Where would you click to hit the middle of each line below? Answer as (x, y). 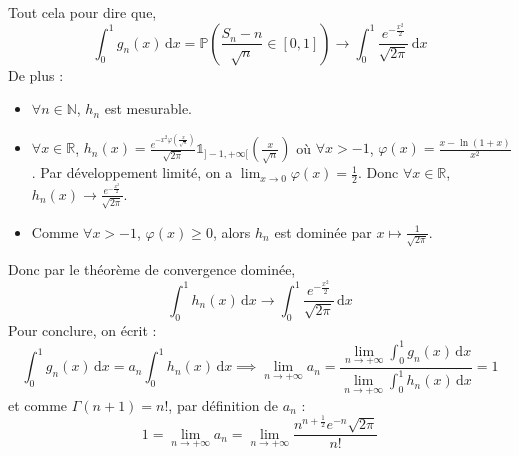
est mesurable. (148, 108)
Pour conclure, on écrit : (82, 329)
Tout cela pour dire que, (82, 12)
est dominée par (323, 231)
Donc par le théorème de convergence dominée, (152, 269)
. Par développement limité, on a (132, 172)
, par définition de (223, 404)
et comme (38, 404)
